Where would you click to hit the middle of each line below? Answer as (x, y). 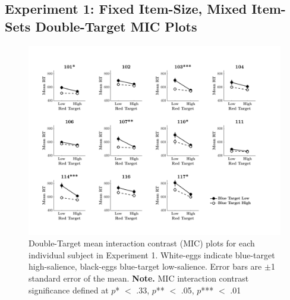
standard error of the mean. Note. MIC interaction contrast (139, 278)
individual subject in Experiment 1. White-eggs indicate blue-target (152, 254)
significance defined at (69, 290)
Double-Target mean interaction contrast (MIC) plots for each (142, 243)
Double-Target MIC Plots (116, 26)
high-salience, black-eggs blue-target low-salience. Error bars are (145, 266)
